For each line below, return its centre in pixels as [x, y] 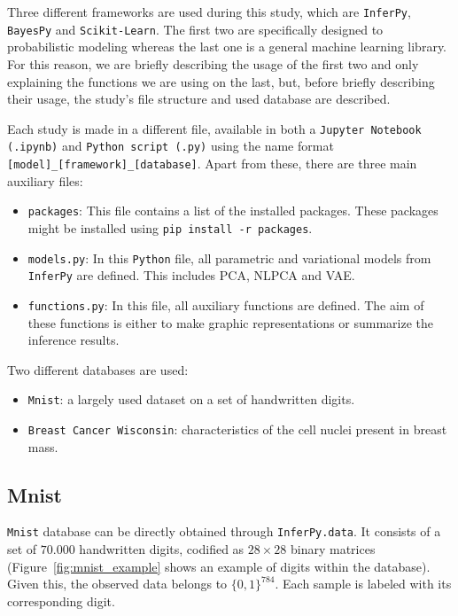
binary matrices [333, 549]
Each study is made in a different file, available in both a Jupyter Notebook [214, 128]
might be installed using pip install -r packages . [170, 227]
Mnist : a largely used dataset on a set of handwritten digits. [191, 399]
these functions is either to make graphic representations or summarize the [231, 322]
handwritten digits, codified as [162, 549]
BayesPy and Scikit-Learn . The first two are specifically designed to [195, 29]
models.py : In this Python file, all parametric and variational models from [229, 257]
